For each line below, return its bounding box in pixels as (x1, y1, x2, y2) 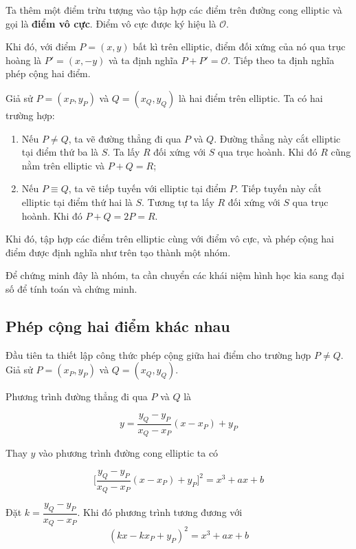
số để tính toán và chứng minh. (5, 281, 137, 296)
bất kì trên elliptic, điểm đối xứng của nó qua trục (133, 39, 346, 54)
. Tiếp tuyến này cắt (235, 181, 322, 196)
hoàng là (5, 52, 42, 67)
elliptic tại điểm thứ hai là (21, 194, 133, 209)
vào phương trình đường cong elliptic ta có (38, 446, 219, 460)
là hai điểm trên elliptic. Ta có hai (178, 90, 323, 105)
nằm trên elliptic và (21, 158, 105, 172)
